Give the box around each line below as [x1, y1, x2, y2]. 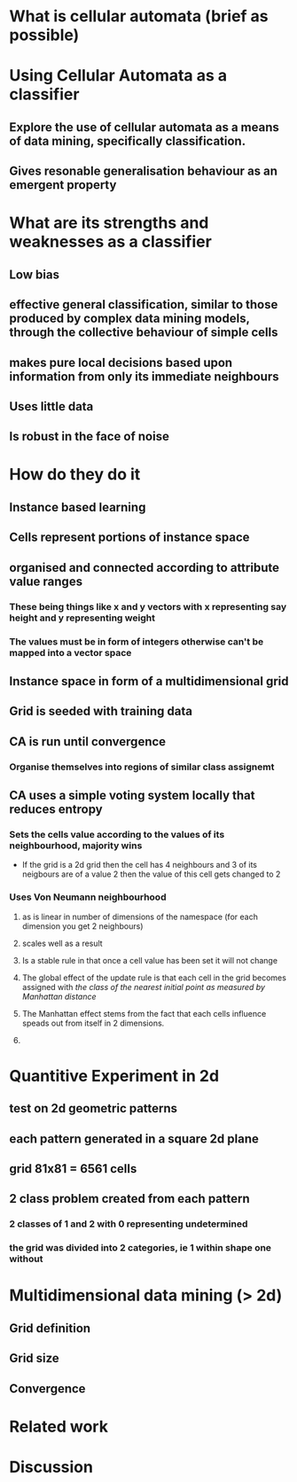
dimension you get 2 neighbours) [21, 920, 144, 932]
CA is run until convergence [9, 734, 167, 749]
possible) [9, 25, 80, 45]
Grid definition [9, 1321, 91, 1336]
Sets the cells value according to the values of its [9, 828, 225, 840]
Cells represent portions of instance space [9, 530, 250, 545]
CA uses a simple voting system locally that [9, 787, 255, 803]
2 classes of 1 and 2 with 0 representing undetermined [9, 1218, 248, 1230]
